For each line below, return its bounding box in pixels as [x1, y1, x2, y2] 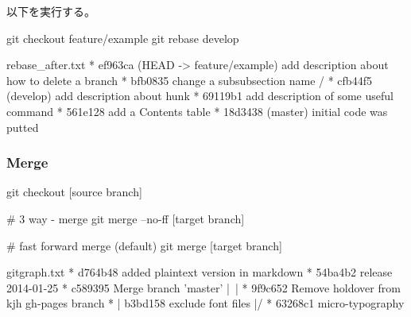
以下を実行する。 [6, 3, 95, 19]
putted [6, 118, 39, 135]
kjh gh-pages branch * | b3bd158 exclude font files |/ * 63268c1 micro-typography [6, 295, 405, 311]
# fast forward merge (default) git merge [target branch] [6, 237, 282, 253]
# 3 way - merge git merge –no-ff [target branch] [6, 210, 245, 226]
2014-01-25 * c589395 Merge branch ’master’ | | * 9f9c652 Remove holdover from [6, 279, 401, 296]
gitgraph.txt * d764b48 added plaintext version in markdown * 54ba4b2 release [6, 264, 393, 280]
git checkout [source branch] [6, 184, 142, 200]
